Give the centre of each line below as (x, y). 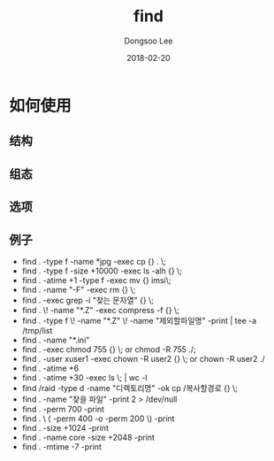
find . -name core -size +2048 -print (88, 437)
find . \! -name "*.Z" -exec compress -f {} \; (100, 310)
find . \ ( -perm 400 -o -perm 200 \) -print (98, 419)
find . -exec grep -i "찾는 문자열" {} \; (88, 300)
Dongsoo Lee (148, 41)
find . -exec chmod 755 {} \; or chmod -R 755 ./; (109, 349)
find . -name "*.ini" (56, 340)
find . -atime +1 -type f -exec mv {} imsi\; (96, 280)
